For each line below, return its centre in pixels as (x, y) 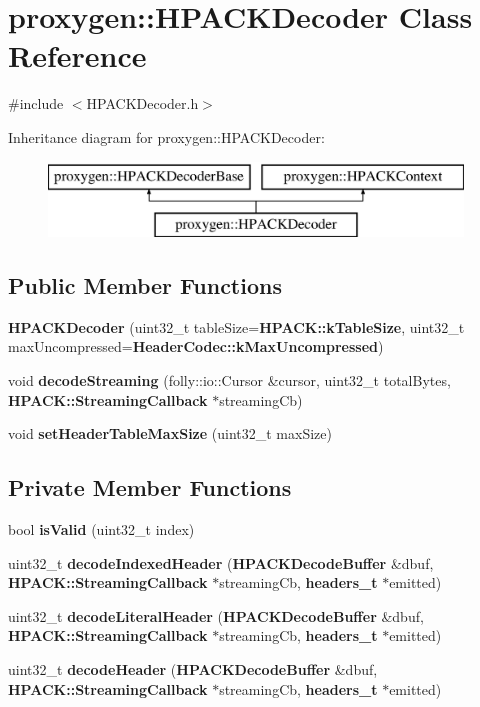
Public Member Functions (145, 285)
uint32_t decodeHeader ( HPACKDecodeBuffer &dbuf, (193, 669)
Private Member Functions (150, 487)
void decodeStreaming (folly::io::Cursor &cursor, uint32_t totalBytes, (229, 380)
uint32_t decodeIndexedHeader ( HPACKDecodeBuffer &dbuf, (221, 562)
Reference (77, 55)
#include (36, 103)
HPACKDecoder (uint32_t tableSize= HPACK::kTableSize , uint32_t (236, 326)
